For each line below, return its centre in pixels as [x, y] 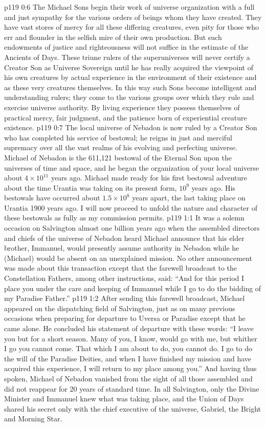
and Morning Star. [33, 419]
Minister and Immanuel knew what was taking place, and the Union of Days [124, 399]
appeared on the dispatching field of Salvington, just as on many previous [120, 308]
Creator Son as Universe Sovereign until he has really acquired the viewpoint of [129, 67]
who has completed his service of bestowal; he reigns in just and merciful [118, 137]
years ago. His [213, 187]
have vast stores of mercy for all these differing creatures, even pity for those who [132, 27]
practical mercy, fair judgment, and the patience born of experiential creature [126, 117]
